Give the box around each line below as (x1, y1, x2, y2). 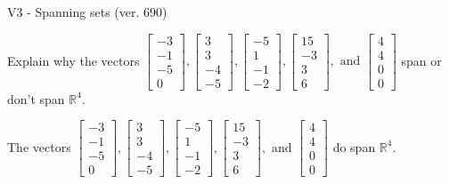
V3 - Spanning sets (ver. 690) (7, 3, 167, 20)
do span (332, 137, 376, 156)
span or (401, 51, 442, 69)
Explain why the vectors (7, 51, 140, 69)
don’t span (7, 89, 65, 108)
